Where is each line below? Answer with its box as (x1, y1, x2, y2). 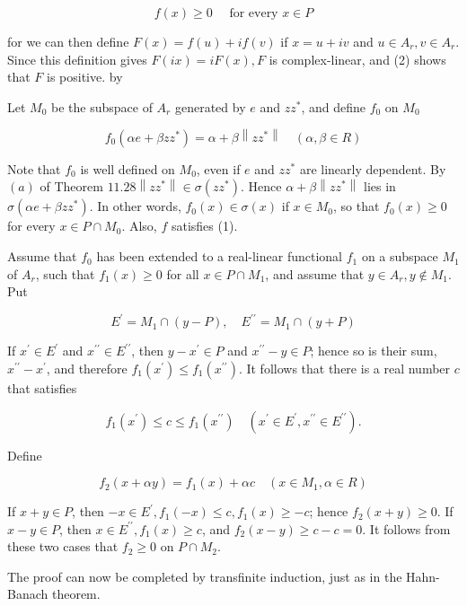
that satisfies (7, 378, 77, 397)
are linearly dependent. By (299, 159, 446, 178)
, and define (301, 97, 366, 116)
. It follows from (362, 519, 451, 538)
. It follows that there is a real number (238, 358, 451, 377)
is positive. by (47, 67, 123, 86)
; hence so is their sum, (310, 341, 437, 360)
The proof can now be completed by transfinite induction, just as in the (7, 566, 402, 585)
